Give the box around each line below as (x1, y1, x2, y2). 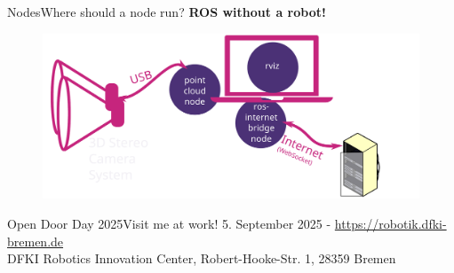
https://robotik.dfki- (334, 214, 447, 232)
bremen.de (7, 231, 64, 250)
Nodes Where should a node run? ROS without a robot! (7, 3, 326, 20)
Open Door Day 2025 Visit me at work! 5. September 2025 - (7, 214, 331, 232)
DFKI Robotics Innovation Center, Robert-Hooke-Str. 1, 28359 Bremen (7, 249, 396, 268)
